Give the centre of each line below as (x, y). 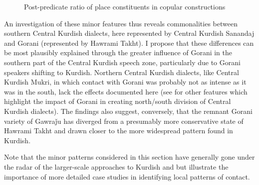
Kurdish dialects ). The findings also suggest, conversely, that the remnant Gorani (128, 111)
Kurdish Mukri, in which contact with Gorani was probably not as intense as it (125, 82)
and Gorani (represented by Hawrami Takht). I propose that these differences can (129, 43)
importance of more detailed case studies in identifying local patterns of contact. (127, 176)
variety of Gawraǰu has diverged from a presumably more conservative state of (124, 121)
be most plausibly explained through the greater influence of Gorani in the (118, 52)
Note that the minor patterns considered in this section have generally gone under (129, 157)
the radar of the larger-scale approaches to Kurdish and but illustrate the (116, 166)
